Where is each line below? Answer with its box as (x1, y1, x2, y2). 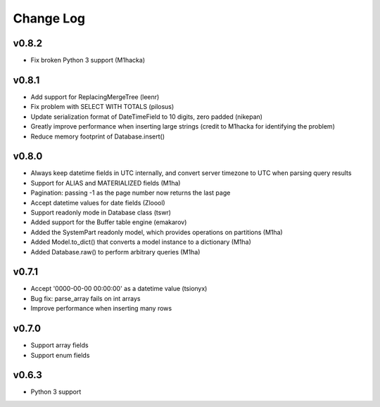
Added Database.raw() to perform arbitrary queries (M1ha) (30, 247, 201, 256)
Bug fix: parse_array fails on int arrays (30, 294, 141, 302)
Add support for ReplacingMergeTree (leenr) (30, 92, 160, 101)
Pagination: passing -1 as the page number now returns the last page (30, 188, 231, 197)
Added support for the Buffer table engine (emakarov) (30, 218, 187, 226)
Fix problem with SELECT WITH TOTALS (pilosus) (30, 103, 175, 111)
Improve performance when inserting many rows (30, 304, 172, 313)
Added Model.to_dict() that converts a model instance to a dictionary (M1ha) (30, 238, 251, 246)
